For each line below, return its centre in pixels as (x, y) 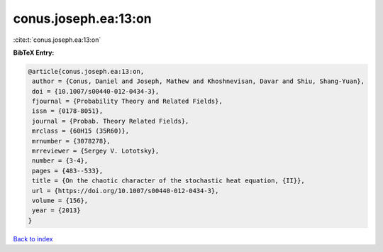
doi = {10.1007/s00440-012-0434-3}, (96, 91)
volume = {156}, (60, 201)
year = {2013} (56, 210)
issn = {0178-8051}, (68, 111)
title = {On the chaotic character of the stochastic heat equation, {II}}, (168, 181)
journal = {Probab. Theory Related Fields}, (111, 121)
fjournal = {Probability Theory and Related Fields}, (127, 102)
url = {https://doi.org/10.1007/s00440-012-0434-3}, (126, 191)
